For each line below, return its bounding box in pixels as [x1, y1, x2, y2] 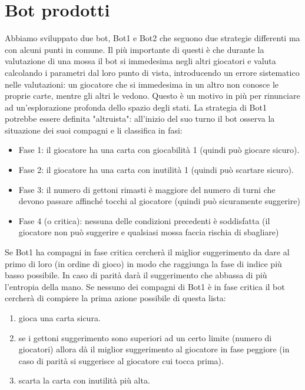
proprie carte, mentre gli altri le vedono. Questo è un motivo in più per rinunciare [5, 89, 300, 102]
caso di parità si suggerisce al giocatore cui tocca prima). [18, 354, 224, 366]
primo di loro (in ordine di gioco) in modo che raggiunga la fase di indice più [5, 257, 282, 269]
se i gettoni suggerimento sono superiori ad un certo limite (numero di [18, 331, 272, 344]
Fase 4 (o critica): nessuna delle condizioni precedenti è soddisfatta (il [18, 214, 270, 226]
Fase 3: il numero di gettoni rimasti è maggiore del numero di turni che [18, 183, 276, 195]
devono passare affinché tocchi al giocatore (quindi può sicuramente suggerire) [18, 195, 300, 207]
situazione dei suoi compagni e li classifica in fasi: [5, 124, 183, 136]
